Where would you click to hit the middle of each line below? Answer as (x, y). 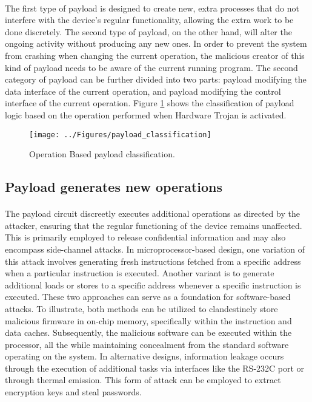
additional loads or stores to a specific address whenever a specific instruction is (153, 284)
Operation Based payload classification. (102, 154)
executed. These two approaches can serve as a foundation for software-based (148, 297)
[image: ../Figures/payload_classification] (120, 135)
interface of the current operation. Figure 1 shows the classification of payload (150, 103)
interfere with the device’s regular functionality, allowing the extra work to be (149, 20)
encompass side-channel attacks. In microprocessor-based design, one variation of (155, 249)
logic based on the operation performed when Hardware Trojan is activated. (146, 114)
